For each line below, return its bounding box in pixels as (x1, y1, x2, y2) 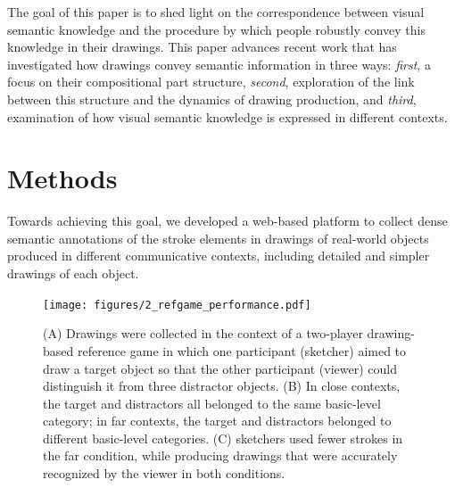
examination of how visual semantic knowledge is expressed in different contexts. (7, 107, 448, 126)
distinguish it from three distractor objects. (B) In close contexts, (43, 376, 401, 395)
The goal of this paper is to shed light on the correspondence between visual (7, 3, 425, 21)
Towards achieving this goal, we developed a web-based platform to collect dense (7, 211, 448, 230)
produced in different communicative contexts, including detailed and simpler (7, 246, 430, 265)
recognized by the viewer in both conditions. (43, 464, 285, 483)
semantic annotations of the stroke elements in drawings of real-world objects (7, 228, 429, 247)
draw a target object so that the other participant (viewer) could (43, 359, 397, 377)
